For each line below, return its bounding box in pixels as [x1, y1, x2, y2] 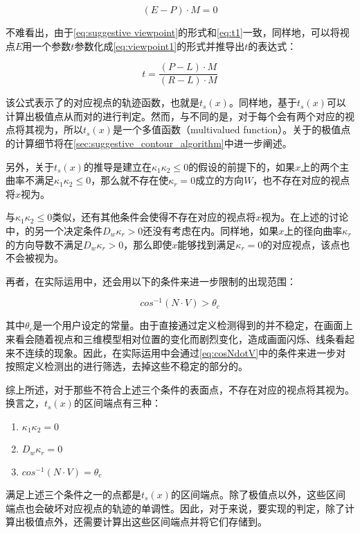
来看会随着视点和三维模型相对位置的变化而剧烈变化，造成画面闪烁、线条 [6, 332, 335, 346]
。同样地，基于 [228, 95, 297, 110]
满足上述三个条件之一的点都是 [6, 487, 141, 501]
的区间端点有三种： [73, 396, 161, 410]
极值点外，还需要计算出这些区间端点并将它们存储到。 [24, 514, 267, 529]
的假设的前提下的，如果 [188, 159, 296, 174]
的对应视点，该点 [262, 237, 341, 251]
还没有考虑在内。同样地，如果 [143, 223, 279, 237]
